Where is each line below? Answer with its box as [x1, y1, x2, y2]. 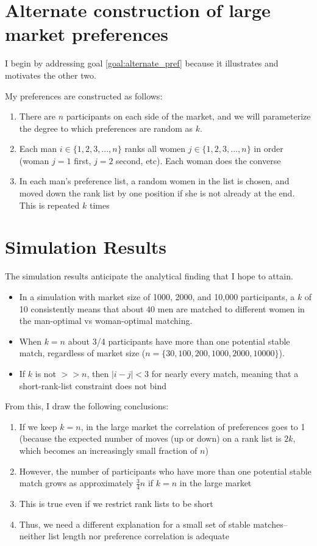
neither [19, 530, 46, 542]
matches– [253, 517, 288, 530]
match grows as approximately [19, 476, 134, 489]
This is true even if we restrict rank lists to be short [19, 497, 213, 509]
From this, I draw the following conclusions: [5, 400, 169, 412]
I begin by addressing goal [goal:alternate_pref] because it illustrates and [5, 57, 279, 70]
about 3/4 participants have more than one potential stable [68, 334, 290, 347]
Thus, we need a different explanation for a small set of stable [19, 517, 251, 530]
